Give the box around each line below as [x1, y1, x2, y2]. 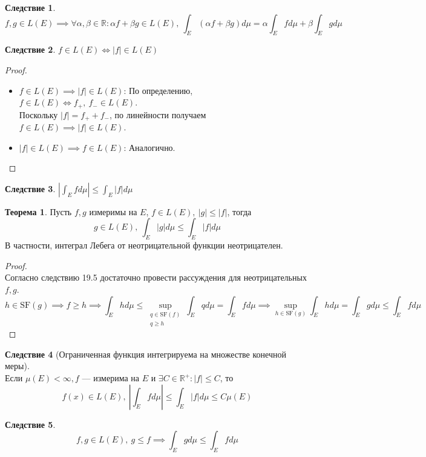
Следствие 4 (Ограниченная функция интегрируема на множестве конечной [5, 347, 286, 360]
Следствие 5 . [5, 418, 56, 430]
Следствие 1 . [5, 1, 56, 13]
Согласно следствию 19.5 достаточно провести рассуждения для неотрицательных [5, 271, 307, 284]
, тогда [227, 205, 252, 218]
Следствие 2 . [5, 43, 56, 56]
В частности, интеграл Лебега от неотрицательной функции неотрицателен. [5, 239, 283, 252]
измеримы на [89, 205, 137, 218]
